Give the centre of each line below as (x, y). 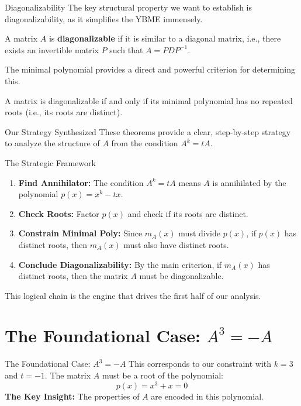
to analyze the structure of (52, 143)
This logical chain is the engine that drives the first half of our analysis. (133, 295)
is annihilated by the (249, 182)
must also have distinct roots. (176, 244)
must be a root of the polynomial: (162, 375)
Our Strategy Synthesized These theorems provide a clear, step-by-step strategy (148, 131)
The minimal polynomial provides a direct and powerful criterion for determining (150, 69)
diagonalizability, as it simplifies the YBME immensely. (104, 18)
